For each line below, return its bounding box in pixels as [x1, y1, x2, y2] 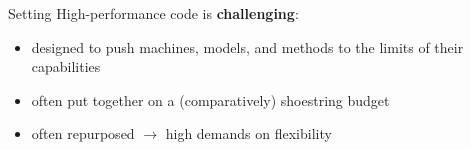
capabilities [31, 56, 101, 77]
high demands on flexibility [165, 123, 332, 144]
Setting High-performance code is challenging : [8, 3, 299, 23]
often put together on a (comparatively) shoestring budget [31, 89, 390, 110]
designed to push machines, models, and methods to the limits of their [31, 36, 464, 57]
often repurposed [31, 123, 135, 144]
